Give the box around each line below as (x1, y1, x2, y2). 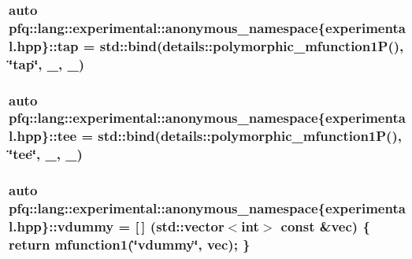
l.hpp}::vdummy (9, 216, 114, 235)
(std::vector (150, 216, 225, 235)
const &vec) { (280, 216, 370, 235)
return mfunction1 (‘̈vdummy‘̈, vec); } (9, 234, 251, 253)
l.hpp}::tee (9, 126, 77, 146)
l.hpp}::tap (9, 35, 79, 55)
